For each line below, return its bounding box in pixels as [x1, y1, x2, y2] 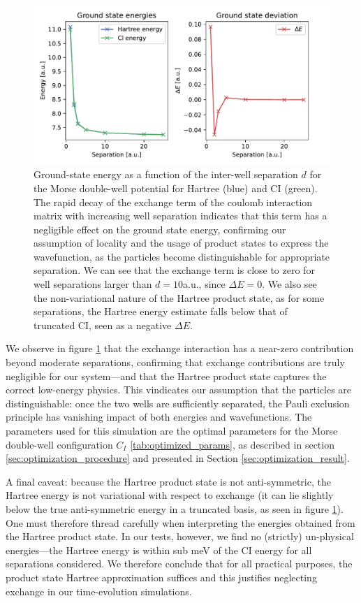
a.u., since [183, 277, 226, 291]
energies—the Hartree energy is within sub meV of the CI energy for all [6, 542, 312, 557]
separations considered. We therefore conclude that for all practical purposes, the [6, 556, 353, 571]
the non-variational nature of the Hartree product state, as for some [34, 290, 325, 305]
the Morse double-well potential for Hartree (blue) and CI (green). [34, 180, 318, 195]
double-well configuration [6, 437, 113, 451]
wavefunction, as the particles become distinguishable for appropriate [34, 249, 330, 263]
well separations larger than [34, 277, 152, 291]
